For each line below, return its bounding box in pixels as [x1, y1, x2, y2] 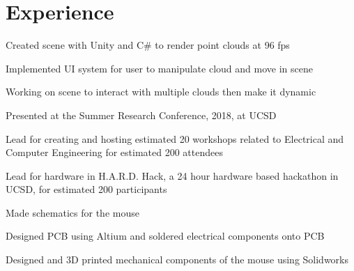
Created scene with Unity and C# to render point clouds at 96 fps [6, 38, 290, 52]
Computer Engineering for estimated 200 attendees [6, 145, 223, 160]
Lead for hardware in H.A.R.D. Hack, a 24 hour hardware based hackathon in [6, 168, 339, 183]
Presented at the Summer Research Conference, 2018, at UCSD [6, 107, 277, 122]
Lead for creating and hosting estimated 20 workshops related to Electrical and [6, 131, 344, 146]
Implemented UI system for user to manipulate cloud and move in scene [6, 61, 313, 75]
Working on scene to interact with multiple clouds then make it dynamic [6, 84, 316, 99]
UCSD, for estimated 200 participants [6, 182, 167, 196]
